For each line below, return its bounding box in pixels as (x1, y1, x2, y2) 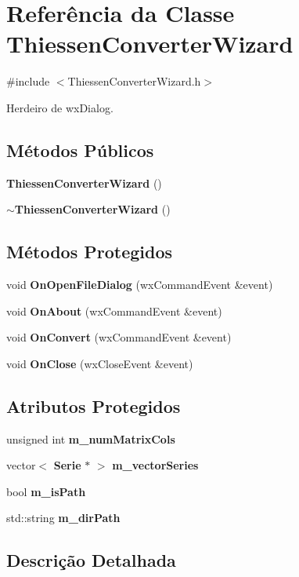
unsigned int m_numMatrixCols (6, 430, 175, 447)
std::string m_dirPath (6, 509, 121, 526)
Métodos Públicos (6, 137, 154, 162)
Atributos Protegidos (6, 393, 181, 418)
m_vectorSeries (112, 457, 199, 473)
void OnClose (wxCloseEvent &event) (6, 355, 193, 371)
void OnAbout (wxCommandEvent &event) (6, 302, 222, 319)
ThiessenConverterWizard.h (67, 73, 201, 89)
